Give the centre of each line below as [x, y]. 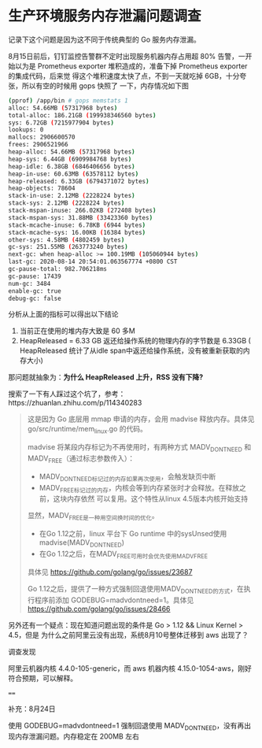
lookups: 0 [26, 130]
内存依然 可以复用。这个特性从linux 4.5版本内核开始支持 [157, 499]
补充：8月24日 [32, 709]
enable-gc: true [35, 291]
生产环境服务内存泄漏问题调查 [105, 16]
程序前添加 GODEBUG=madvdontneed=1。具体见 [114, 600]
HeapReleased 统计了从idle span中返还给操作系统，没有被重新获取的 [131, 350]
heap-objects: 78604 [42, 189]
